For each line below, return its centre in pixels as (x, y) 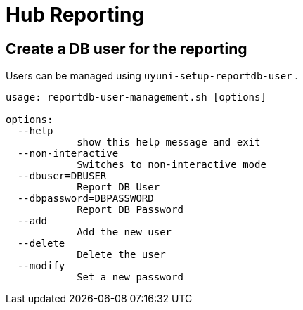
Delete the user (121, 255)
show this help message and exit (169, 142)
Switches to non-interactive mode (172, 165)
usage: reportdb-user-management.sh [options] (136, 97)
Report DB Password (130, 210)
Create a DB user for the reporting (127, 49)
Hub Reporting (75, 15)
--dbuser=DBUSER (62, 176)
